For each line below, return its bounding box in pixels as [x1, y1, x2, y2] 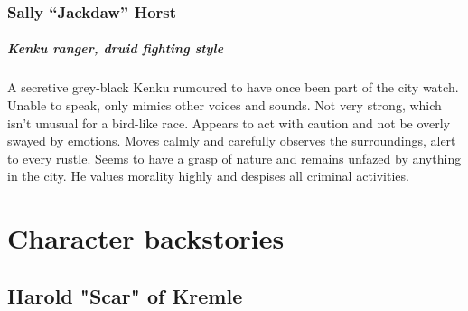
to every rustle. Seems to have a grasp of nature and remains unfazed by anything [7, 148, 462, 167]
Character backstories [7, 220, 285, 257]
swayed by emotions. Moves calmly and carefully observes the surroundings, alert [7, 131, 456, 150]
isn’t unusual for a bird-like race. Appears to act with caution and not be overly [7, 113, 451, 132]
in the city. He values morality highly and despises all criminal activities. [7, 166, 409, 185]
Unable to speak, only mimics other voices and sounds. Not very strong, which [7, 96, 442, 114]
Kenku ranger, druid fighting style [7, 39, 224, 58]
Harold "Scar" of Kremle [7, 281, 243, 309]
